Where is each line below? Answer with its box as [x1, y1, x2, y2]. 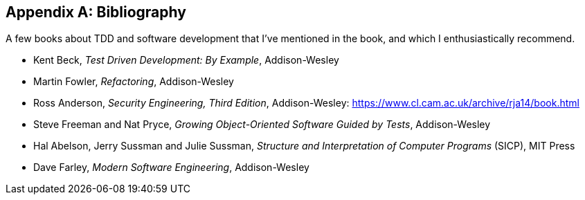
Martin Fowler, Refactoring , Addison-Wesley [33, 75, 234, 88]
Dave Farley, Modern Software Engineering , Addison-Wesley [33, 161, 309, 174]
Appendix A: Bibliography [6, 3, 186, 21]
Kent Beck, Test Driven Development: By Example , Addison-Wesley [33, 54, 339, 66]
